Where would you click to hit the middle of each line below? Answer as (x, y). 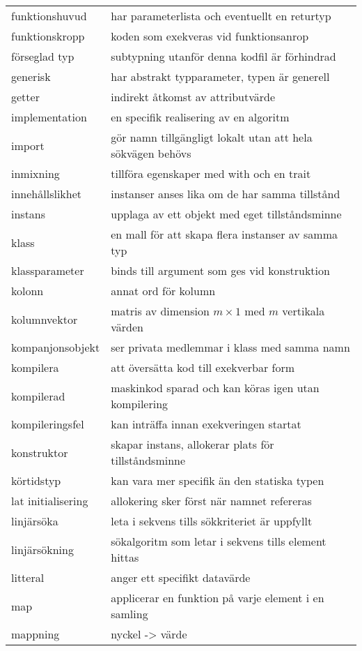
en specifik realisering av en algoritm (200, 117)
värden (127, 327)
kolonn (27, 291)
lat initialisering (50, 501)
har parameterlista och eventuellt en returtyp (221, 16)
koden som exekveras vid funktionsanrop (210, 36)
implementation (49, 117)
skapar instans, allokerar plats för (192, 444)
